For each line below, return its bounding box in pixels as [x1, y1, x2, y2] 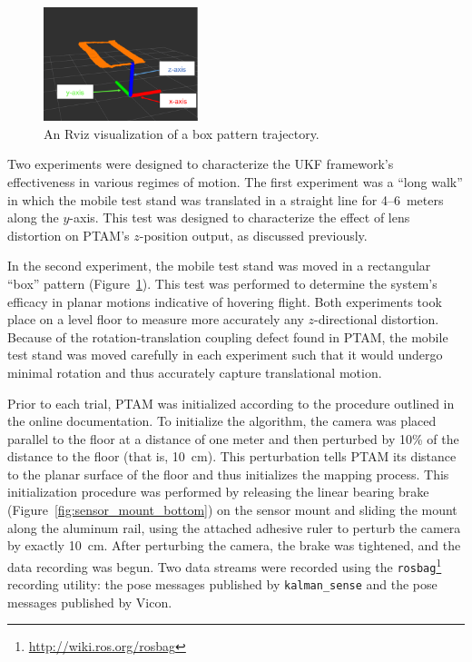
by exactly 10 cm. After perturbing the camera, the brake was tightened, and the [7, 536, 461, 555]
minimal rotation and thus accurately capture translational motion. [7, 362, 382, 381]
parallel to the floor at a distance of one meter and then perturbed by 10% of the [7, 429, 459, 448]
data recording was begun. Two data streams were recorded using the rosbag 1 [7, 554, 442, 576]
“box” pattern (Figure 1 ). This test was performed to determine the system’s [7, 273, 438, 292]
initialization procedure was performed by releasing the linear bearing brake [7, 482, 429, 501]
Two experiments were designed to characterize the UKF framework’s [7, 154, 394, 173]
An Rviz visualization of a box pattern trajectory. [44, 124, 320, 143]
